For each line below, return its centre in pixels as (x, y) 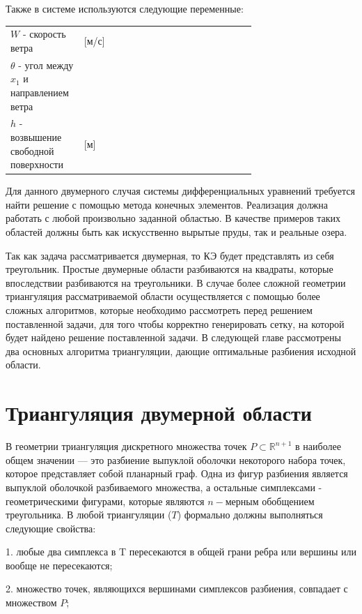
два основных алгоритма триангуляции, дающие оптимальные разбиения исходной (181, 351)
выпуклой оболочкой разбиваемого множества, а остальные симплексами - (164, 487)
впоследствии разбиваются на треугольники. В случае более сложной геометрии (176, 282)
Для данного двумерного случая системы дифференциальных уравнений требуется (181, 191)
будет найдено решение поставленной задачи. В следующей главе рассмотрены (173, 337)
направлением (40, 92)
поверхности (37, 164)
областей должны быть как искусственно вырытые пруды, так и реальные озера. (176, 232)
